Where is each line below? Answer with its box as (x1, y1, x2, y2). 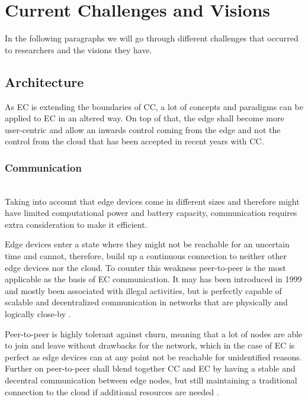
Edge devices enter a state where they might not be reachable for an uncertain (5, 238, 290, 250)
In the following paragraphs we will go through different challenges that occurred (5, 32, 299, 44)
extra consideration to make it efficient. (5, 218, 147, 230)
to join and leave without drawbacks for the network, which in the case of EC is (5, 339, 295, 351)
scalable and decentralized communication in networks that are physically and (5, 296, 288, 308)
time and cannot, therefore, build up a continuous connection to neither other (5, 250, 287, 262)
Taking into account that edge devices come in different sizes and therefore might (5, 195, 300, 207)
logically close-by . (5, 308, 71, 320)
